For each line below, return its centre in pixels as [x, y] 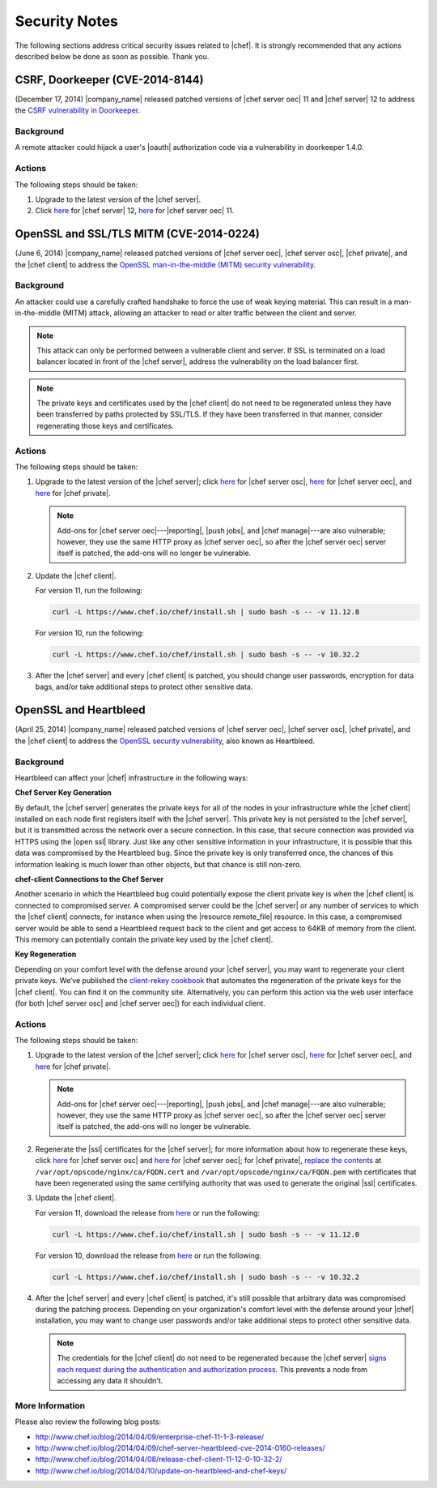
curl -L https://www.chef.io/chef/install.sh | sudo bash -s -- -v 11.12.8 [206, 612]
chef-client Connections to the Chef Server [89, 879]
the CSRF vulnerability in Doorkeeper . [78, 110]
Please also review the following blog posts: [88, 1422]
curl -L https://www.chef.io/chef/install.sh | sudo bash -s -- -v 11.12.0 [206, 1234]
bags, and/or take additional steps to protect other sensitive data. [144, 687]
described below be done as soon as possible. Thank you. [112, 56]
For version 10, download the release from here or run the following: [148, 1255]
